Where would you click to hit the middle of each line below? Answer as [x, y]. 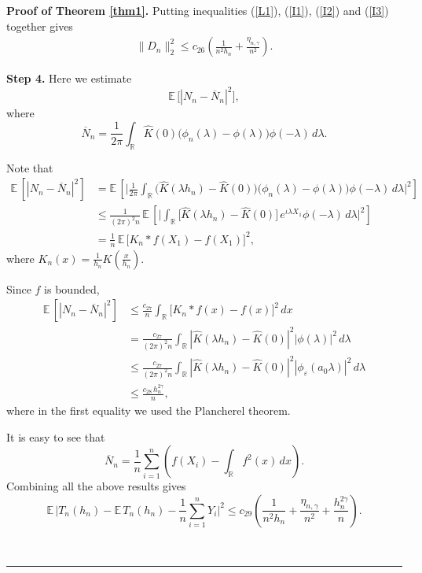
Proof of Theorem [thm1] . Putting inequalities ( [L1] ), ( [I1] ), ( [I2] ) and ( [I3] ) [198, 10]
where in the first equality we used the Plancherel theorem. [149, 410]
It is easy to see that [56, 436]
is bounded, [72, 288]
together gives [40, 26]
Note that [30, 167]
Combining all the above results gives [96, 486]
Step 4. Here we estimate [69, 78]
